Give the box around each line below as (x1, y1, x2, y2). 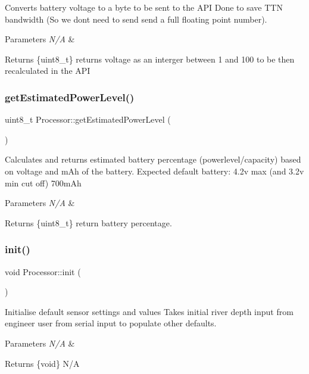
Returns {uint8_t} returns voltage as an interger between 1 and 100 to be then (5, 52, 295, 65)
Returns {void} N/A (5, 357, 80, 369)
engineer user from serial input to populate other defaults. (5, 317, 217, 329)
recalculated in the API (5, 64, 90, 77)
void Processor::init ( (5, 265, 81, 278)
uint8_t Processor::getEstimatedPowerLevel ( (5, 113, 171, 126)
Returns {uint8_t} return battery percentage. (5, 216, 172, 229)
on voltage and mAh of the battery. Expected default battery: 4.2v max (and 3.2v (5, 164, 304, 177)
